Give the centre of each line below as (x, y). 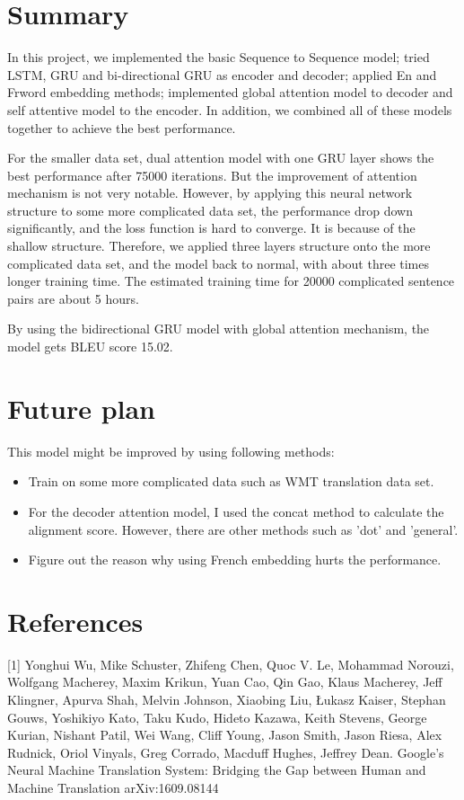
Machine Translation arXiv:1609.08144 (113, 787)
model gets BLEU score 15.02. (90, 347)
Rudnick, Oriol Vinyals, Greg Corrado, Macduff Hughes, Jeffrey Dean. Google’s (226, 752)
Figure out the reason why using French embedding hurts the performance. (235, 560)
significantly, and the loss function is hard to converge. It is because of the (211, 228)
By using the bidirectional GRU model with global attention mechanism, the (219, 329)
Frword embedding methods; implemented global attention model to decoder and (230, 92)
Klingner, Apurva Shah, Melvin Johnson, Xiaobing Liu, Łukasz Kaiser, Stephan (227, 700)
